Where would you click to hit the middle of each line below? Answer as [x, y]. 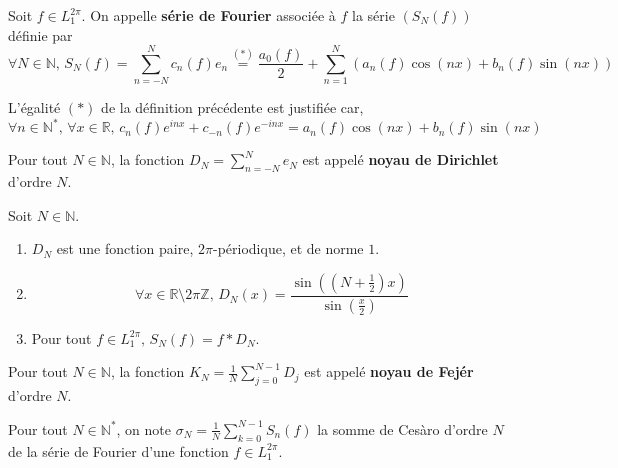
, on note [144, 428]
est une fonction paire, [125, 248]
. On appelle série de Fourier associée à [208, 15]
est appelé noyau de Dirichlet [400, 159]
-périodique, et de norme [288, 248]
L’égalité [34, 107]
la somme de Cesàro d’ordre [402, 428]
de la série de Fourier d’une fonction [118, 450]
